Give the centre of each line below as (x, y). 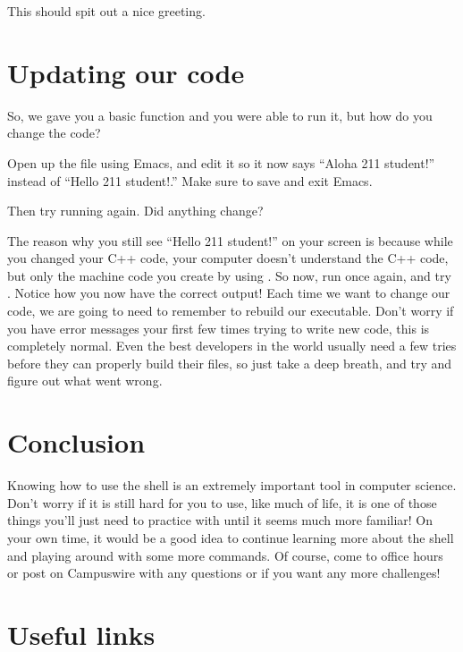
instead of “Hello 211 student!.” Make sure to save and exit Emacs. (190, 180)
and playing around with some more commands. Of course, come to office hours (225, 555)
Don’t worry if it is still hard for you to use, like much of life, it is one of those (222, 502)
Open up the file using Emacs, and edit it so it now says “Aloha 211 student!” (221, 162)
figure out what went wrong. (85, 381)
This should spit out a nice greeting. (106, 11)
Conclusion (76, 442)
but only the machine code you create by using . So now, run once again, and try (229, 275)
